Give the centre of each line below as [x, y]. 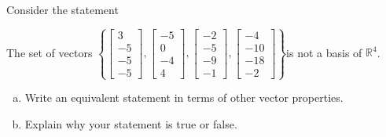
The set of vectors [50, 52]
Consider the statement [62, 9]
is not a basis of [324, 52]
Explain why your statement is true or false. [131, 123]
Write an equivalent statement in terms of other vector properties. [184, 97]
